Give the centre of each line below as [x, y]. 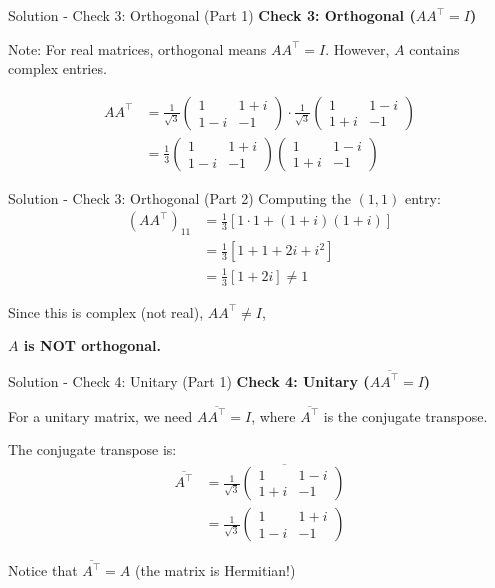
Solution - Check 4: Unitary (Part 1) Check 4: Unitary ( [189, 380]
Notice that [43, 570]
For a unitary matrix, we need [100, 415]
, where [273, 415]
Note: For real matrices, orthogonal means [137, 48]
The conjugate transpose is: [92, 449]
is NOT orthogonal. [92, 345]
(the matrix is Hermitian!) [215, 570]
